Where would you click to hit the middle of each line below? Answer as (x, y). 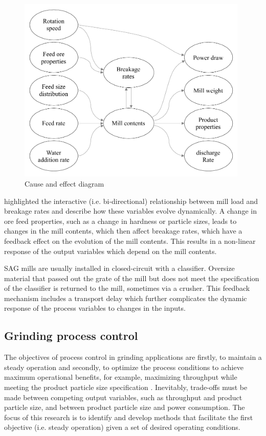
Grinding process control (71, 336)
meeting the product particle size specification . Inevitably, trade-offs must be (126, 387)
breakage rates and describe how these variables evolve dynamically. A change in (130, 211)
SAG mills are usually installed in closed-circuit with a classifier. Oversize (119, 268)
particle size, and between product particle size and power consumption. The (125, 407)
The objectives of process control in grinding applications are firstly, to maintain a (133, 357)
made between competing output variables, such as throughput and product (123, 397)
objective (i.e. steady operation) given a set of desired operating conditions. (122, 427)
